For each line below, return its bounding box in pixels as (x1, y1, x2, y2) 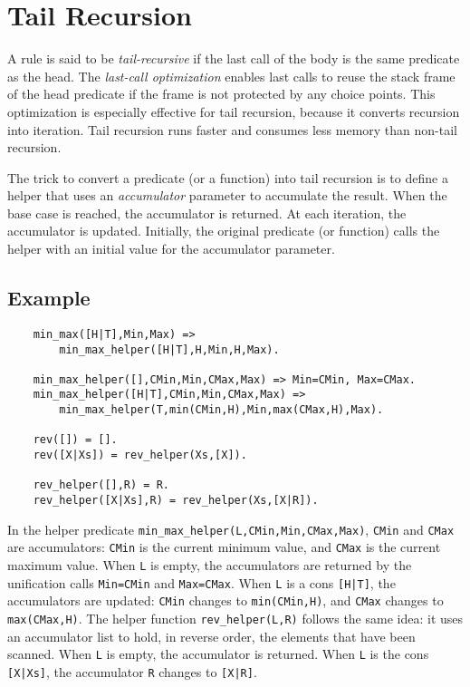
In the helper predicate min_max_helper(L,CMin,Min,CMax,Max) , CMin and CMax (7, 519, 455, 538)
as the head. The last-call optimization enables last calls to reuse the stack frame (7, 66, 456, 85)
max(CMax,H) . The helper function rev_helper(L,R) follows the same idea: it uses (7, 609, 464, 628)
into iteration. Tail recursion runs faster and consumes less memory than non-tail (7, 120, 457, 139)
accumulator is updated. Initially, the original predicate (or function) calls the (7, 221, 440, 240)
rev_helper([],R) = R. (33, 479, 169, 492)
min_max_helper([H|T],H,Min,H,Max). (59, 343, 280, 356)
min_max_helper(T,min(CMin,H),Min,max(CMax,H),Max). (59, 403, 384, 417)
